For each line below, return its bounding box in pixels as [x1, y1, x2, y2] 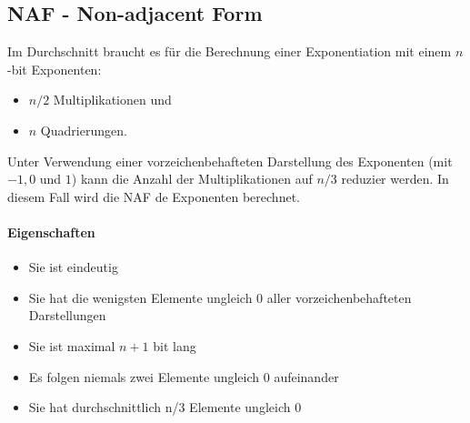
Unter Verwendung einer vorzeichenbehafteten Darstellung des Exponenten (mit [7, 151, 453, 170]
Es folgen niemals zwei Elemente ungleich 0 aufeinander [28, 367, 339, 386]
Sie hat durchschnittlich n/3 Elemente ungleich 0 [28, 398, 302, 417]
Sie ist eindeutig [28, 257, 118, 277]
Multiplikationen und [53, 90, 172, 109]
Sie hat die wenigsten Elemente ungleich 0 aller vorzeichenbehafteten [28, 287, 412, 307]
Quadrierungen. [40, 120, 127, 139]
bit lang [153, 336, 196, 355]
